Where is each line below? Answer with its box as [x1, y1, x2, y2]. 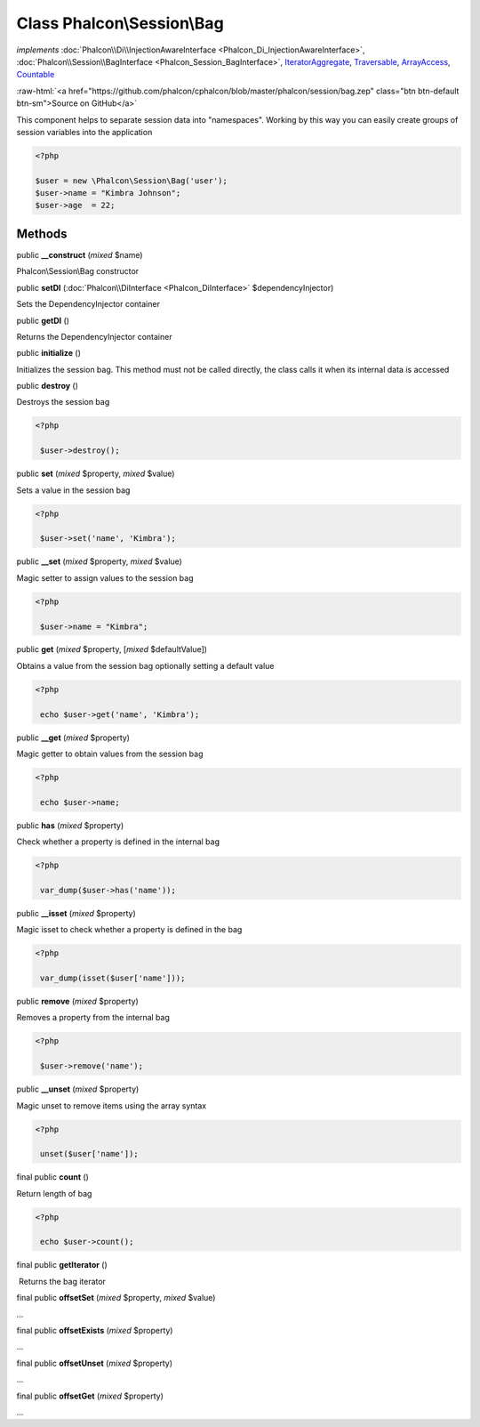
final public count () [16, 1172, 89, 1182]
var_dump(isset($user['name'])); [40, 973, 186, 983]
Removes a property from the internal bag [16, 1012, 171, 1023]
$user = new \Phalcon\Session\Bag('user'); [35, 175, 228, 186]
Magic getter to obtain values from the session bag [16, 748, 204, 760]
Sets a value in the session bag [16, 485, 131, 496]
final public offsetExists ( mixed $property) [16, 1326, 173, 1336]
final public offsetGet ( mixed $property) [16, 1391, 164, 1401]
